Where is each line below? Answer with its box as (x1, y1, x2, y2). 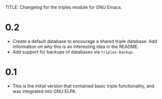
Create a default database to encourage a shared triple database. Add (12, 38, 157, 44)
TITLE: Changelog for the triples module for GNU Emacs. (5, 4, 122, 10)
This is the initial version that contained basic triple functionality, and (12, 82, 154, 89)
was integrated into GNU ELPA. (12, 88, 77, 94)
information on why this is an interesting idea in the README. (12, 43, 139, 49)
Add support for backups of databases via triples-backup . (12, 48, 134, 54)
